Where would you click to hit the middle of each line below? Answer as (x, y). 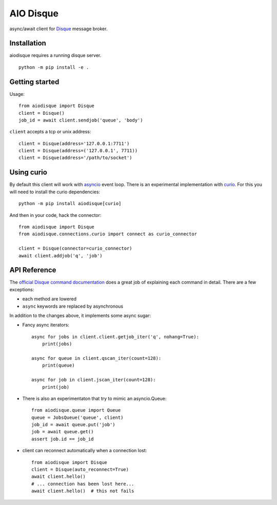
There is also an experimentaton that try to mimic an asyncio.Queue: (94, 398)
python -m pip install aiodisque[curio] (70, 204)
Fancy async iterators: (46, 325)
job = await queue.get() (63, 432)
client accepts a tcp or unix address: (50, 132)
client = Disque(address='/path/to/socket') (76, 158)
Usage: (17, 94)
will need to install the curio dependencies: (55, 192)
